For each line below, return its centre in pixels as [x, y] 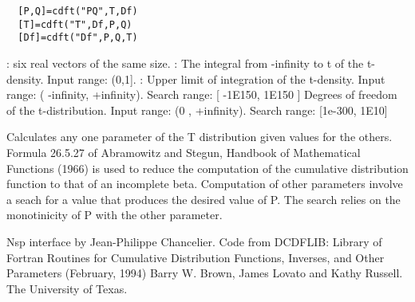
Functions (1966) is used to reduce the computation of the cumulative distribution [207, 168]
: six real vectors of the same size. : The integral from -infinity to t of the [185, 63]
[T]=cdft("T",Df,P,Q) [75, 24]
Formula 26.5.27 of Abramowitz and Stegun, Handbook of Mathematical [184, 152]
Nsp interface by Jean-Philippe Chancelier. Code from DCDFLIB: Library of [194, 241]
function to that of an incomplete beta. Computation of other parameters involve [205, 184]
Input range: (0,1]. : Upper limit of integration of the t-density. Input [216, 78]
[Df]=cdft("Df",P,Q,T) [78, 38]
